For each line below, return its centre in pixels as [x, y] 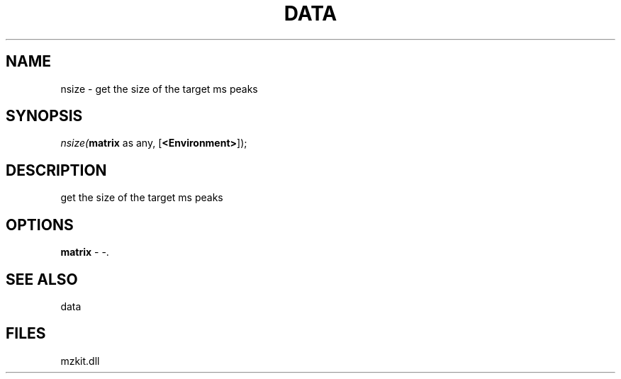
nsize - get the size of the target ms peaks [159, 89]
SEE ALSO [42, 279]
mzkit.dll [80, 361]
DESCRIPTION [56, 170]
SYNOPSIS [44, 116]
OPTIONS [40, 225]
